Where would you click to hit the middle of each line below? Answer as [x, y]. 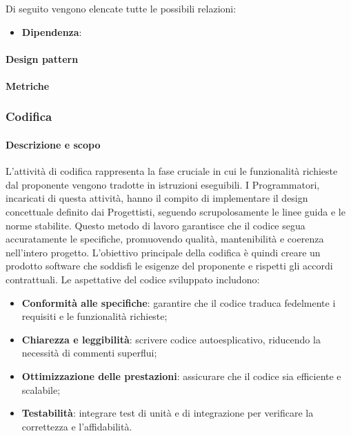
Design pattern [42, 58]
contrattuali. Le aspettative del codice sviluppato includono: [133, 279]
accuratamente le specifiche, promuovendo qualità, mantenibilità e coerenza [165, 239]
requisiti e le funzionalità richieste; [94, 316]
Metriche [28, 85]
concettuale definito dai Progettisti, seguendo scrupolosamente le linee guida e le [175, 211]
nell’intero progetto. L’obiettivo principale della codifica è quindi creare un [163, 252]
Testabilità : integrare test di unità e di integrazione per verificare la [168, 413]
